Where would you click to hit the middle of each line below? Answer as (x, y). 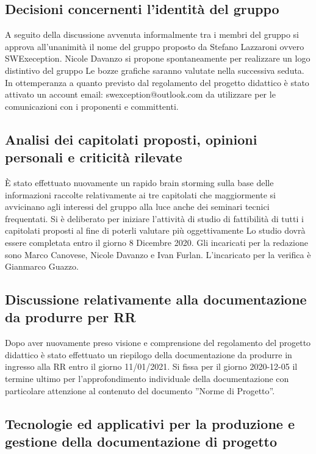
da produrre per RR (70, 317)
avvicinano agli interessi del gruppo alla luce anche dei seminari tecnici (137, 207)
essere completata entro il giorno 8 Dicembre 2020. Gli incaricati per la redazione (156, 242)
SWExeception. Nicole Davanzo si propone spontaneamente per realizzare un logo (158, 58)
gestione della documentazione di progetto (141, 441)
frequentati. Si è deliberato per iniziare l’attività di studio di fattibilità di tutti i (154, 218)
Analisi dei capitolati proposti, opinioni (131, 139)
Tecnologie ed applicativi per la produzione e (150, 423)
